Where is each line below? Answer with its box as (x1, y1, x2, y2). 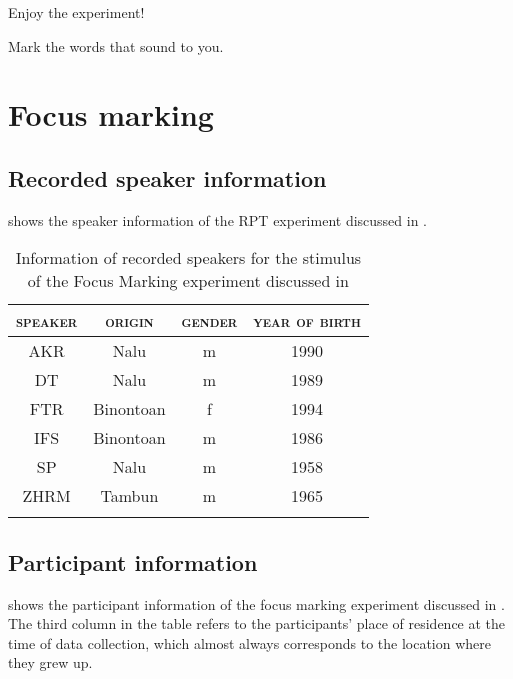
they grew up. (8, 652, 93, 673)
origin (105, 309, 154, 333)
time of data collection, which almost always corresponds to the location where (8, 632, 491, 653)
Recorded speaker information (8, 162, 327, 193)
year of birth (253, 309, 361, 333)
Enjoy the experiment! (8, 2, 145, 22)
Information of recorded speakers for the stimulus (15, 246, 362, 270)
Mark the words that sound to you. (8, 35, 224, 56)
